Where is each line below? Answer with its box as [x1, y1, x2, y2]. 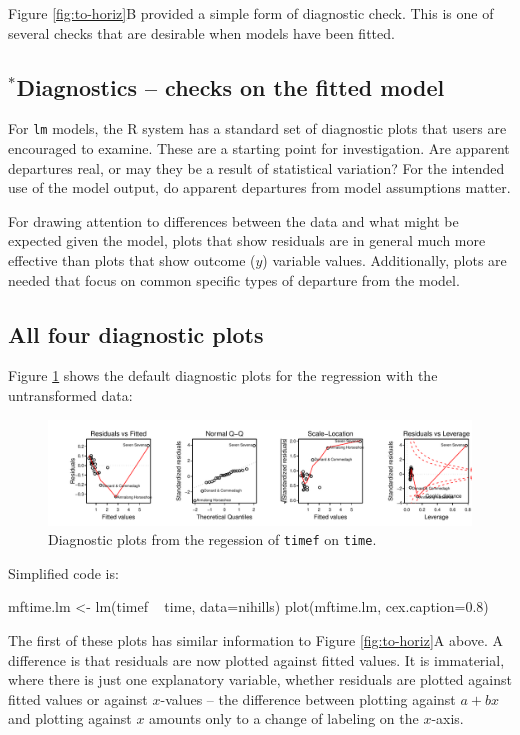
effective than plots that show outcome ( [8, 250, 256, 271]
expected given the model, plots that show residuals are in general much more [8, 230, 486, 251]
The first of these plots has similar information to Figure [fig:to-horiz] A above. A [8, 630, 504, 651]
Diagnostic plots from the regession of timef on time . [48, 529, 377, 550]
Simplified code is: [8, 562, 119, 583]
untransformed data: [8, 385, 133, 405]
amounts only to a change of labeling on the [149, 708, 419, 729]
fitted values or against [8, 688, 148, 709]
